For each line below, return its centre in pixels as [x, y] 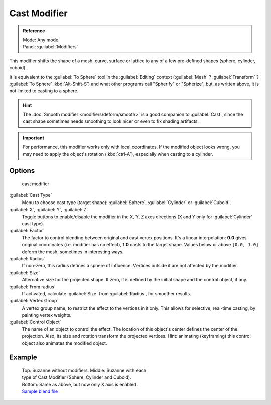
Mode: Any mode [41, 40]
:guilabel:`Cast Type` [31, 195]
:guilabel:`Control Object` [35, 322]
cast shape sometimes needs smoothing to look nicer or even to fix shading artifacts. [111, 121]
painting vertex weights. [47, 315]
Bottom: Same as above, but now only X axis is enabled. [80, 384]
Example [23, 358]
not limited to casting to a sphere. [44, 91]
